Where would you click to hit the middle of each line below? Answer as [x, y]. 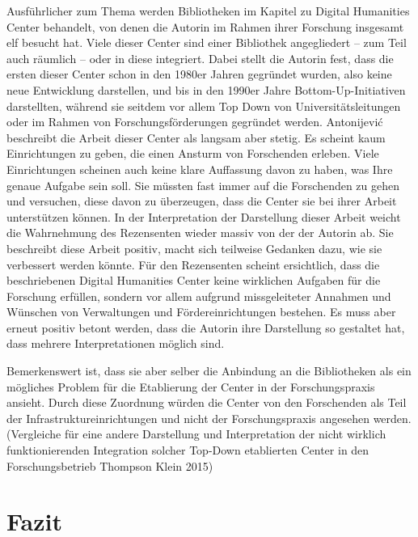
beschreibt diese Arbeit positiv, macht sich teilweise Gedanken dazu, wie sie [194, 248]
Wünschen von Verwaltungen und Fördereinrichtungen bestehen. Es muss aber [201, 312]
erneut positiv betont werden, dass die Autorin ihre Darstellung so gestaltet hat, [206, 327]
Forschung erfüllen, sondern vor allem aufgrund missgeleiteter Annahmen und [199, 296]
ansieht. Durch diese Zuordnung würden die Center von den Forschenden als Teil [207, 402]
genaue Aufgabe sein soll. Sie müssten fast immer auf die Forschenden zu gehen [203, 185]
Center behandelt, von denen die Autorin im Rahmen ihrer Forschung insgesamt [205, 26]
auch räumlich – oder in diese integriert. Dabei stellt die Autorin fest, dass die [200, 58]
